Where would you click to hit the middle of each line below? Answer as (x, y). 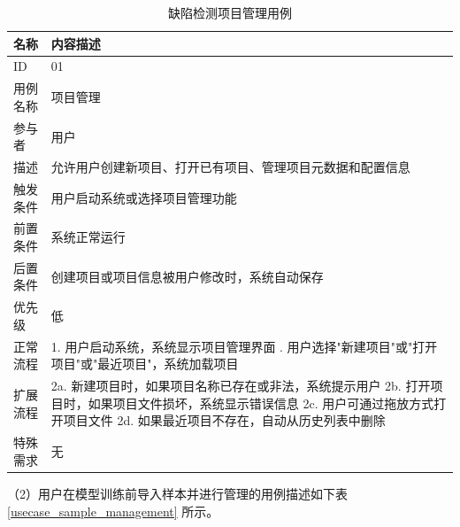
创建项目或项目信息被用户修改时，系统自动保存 (187, 276)
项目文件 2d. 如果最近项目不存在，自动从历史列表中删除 (224, 420)
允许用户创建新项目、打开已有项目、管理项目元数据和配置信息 (230, 167)
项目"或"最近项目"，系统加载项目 (145, 364)
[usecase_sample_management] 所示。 (113, 511)
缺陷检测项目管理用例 (230, 12)
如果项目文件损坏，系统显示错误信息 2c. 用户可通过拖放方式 (261, 403)
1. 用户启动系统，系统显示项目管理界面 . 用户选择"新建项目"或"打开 (244, 346)
